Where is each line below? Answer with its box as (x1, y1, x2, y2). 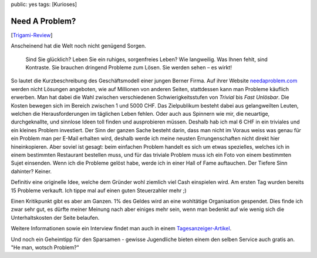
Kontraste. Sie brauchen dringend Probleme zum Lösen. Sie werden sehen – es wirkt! (25, 64, 232, 71)
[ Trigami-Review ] (11, 31, 53, 38)
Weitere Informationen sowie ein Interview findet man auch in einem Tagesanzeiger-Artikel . (11, 225, 232, 232)
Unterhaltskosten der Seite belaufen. (11, 214, 100, 221)
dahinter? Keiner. (11, 167, 52, 175)
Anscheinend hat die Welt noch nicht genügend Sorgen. (11, 42, 147, 49)
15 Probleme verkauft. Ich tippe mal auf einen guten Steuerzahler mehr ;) (11, 187, 187, 194)
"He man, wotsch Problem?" (11, 244, 79, 251)
